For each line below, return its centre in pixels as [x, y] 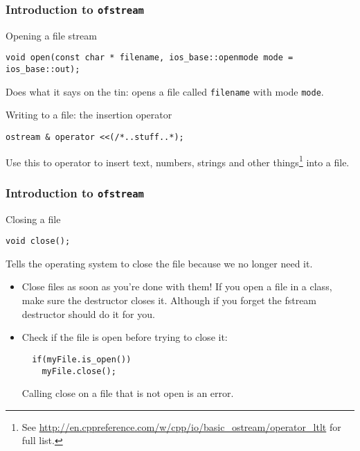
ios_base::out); [43, 70]
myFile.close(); [79, 371]
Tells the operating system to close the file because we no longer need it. [159, 263]
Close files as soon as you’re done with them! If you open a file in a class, [177, 286]
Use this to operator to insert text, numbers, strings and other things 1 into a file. [178, 161]
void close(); [38, 241]
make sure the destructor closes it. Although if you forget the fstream [169, 300]
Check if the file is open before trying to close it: [125, 337]
